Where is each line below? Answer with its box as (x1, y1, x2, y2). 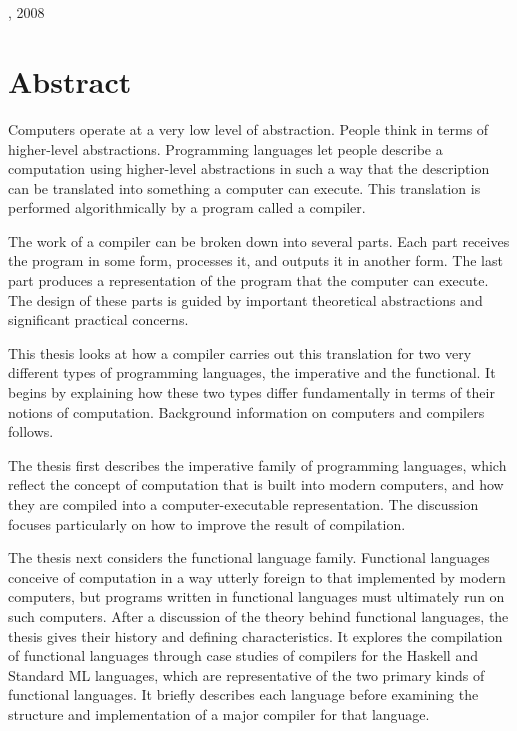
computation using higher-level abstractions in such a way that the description (8, 158, 490, 179)
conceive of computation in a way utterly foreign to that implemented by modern (8, 566, 506, 587)
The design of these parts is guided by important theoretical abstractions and (8, 289, 483, 310)
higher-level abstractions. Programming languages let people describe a (8, 138, 443, 159)
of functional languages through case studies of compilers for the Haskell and (8, 645, 478, 666)
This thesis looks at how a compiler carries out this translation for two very (8, 342, 472, 363)
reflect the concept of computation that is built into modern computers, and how (8, 474, 504, 495)
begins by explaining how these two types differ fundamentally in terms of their (8, 382, 495, 403)
